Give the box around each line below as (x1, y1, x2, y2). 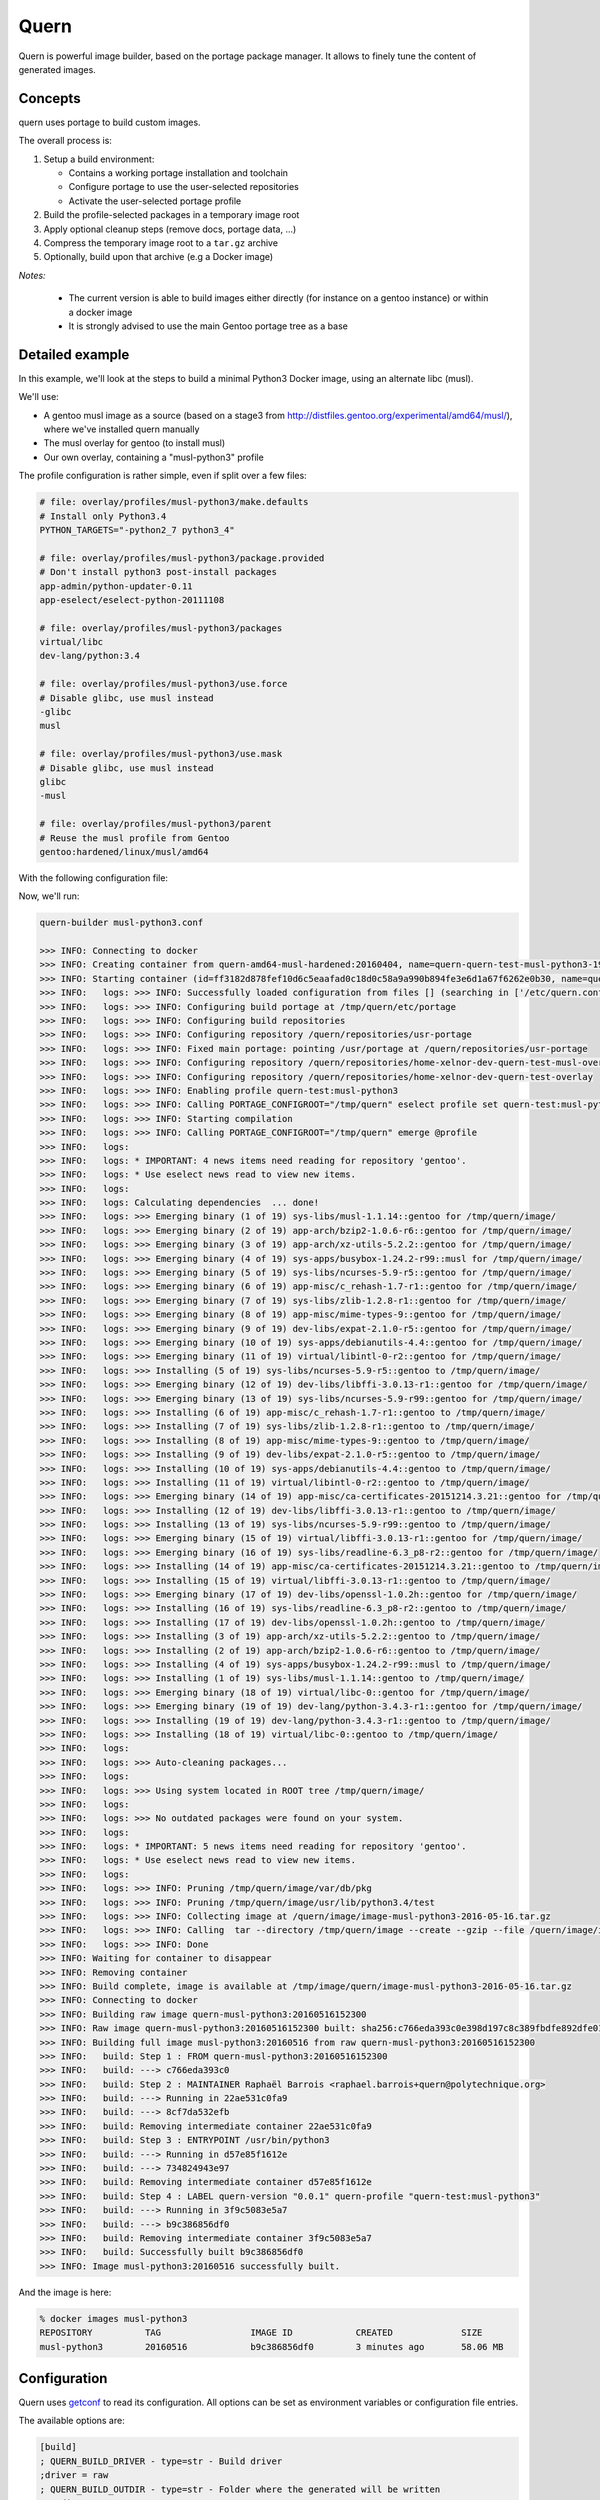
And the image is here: (18, 2286, 112, 2298)
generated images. (18, 63, 97, 75)
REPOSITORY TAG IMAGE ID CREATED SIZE (39, 2327, 483, 2339)
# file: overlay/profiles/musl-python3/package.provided (39, 552, 325, 564)
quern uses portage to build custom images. (18, 116, 201, 128)
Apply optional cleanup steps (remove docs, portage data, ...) (43, 223, 297, 235)
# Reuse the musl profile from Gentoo (39, 832, 230, 844)
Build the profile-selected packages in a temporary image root (43, 209, 300, 221)
